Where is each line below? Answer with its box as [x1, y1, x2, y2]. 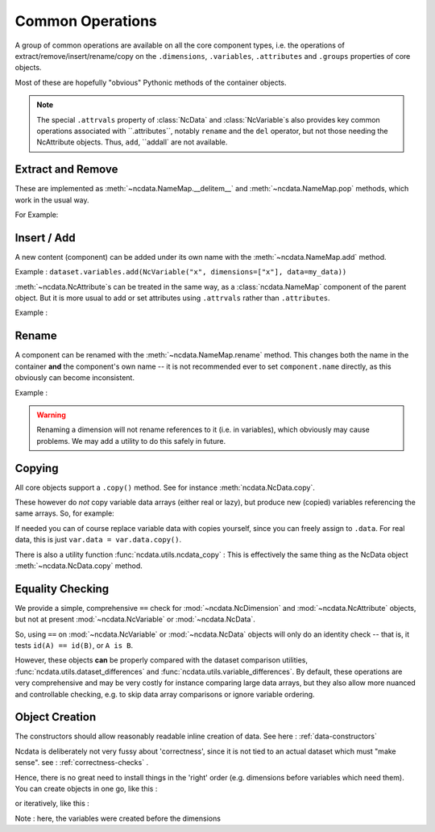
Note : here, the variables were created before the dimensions [14, 813, 222, 823]
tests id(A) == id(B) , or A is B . [14, 641, 133, 650]
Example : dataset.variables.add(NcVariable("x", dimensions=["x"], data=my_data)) [14, 267, 347, 277]
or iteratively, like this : [14, 799, 89, 809]
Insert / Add [14, 231, 76, 245]
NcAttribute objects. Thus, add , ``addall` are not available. [36, 137, 228, 147]
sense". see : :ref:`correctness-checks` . [14, 758, 149, 767]
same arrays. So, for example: [14, 508, 114, 518]
